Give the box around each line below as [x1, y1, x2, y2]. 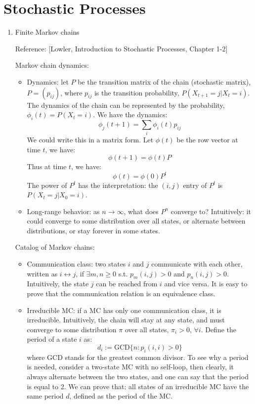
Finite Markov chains [15, 27, 80, 37]
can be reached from [96, 278, 158, 289]
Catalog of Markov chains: [15, 242, 95, 252]
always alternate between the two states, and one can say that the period [27, 371, 249, 381]
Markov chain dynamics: [15, 60, 89, 70]
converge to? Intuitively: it [170, 206, 252, 216]
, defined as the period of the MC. [69, 391, 173, 401]
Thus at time [27, 161, 67, 172]
